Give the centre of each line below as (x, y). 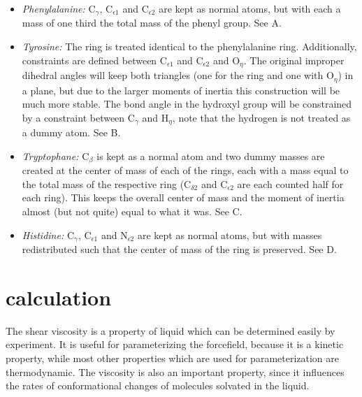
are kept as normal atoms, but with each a (250, 8)
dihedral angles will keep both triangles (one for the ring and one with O (178, 75)
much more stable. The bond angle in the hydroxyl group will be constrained (187, 104)
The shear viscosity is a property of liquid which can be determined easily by (171, 330)
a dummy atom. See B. (71, 132)
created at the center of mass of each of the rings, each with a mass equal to (185, 170)
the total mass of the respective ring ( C (107, 183)
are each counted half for (290, 183)
